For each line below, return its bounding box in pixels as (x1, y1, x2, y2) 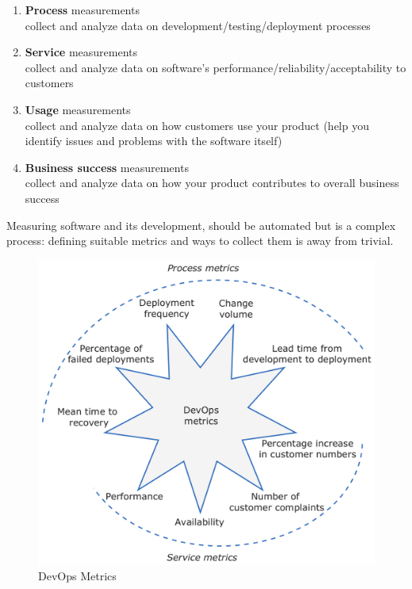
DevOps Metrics (38, 567, 117, 583)
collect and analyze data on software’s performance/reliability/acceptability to (25, 59, 406, 75)
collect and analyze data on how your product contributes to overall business (25, 174, 399, 191)
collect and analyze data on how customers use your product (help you (25, 117, 369, 133)
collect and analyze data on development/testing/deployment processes (25, 17, 371, 33)
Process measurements (25, 2, 140, 17)
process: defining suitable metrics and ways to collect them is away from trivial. (6, 232, 394, 249)
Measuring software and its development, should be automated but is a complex (6, 216, 396, 233)
